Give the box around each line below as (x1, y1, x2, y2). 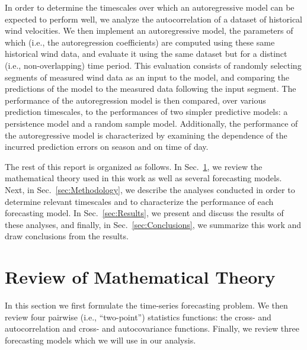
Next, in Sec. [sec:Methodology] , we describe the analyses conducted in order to (5, 183, 295, 195)
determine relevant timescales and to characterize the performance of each (5, 195, 274, 207)
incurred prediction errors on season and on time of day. (5, 140, 209, 153)
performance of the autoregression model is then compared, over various (5, 94, 266, 106)
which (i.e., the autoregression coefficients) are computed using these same (5, 36, 275, 48)
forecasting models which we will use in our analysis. (5, 333, 196, 346)
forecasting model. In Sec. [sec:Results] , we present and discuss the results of (5, 207, 284, 219)
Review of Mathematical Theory (5, 265, 276, 289)
